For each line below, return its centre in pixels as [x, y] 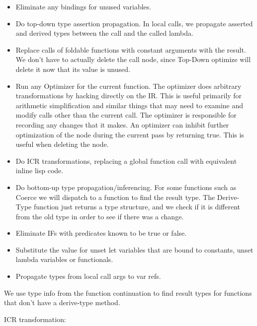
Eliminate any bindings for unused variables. [84, 6]
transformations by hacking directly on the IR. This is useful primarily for [129, 96]
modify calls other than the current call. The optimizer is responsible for [126, 115]
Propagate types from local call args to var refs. [88, 276]
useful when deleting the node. [62, 144]
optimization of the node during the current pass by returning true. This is [130, 134]
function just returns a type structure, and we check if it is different [137, 207]
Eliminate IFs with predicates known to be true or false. [101, 233]
